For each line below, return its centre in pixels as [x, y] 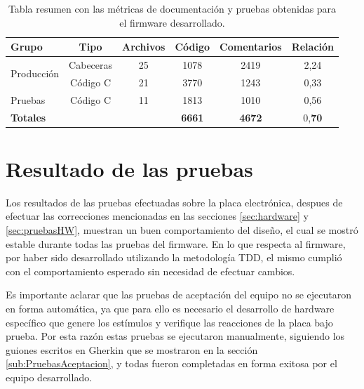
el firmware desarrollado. [172, 22]
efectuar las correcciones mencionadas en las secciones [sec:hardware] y [157, 216]
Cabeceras [91, 65]
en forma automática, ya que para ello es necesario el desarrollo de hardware [170, 308]
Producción [35, 73]
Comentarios [251, 47]
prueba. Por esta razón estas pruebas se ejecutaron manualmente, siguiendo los [175, 336]
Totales [28, 117]
